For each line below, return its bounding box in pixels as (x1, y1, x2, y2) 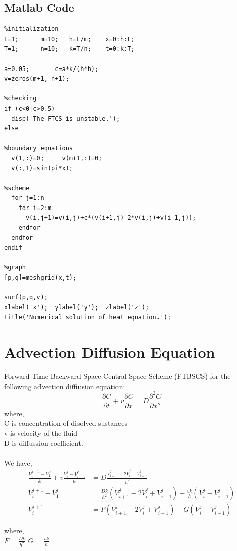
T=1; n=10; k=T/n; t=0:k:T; (4, 45, 135, 53)
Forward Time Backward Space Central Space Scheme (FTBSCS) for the (4, 371, 231, 382)
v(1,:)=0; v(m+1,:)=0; (11, 154, 102, 162)
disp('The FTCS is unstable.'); (11, 115, 121, 122)
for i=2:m (18, 204, 52, 212)
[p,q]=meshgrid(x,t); (4, 274, 77, 282)
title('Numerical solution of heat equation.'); (4, 314, 171, 321)
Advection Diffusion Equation (4, 341, 215, 362)
